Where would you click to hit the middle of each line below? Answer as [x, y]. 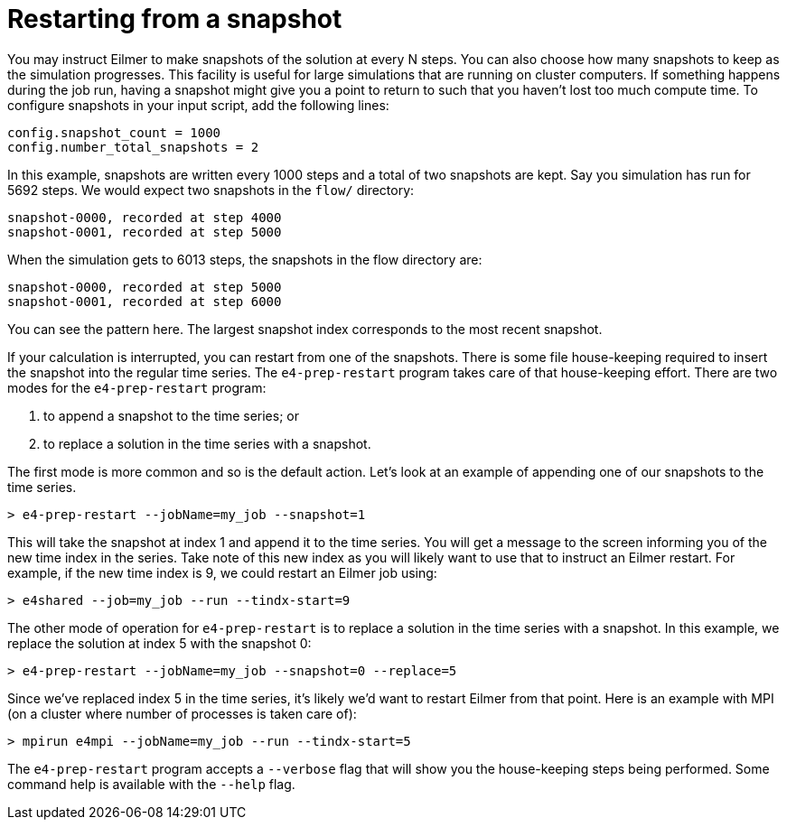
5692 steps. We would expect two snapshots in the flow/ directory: [211, 190]
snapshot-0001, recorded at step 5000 [145, 232]
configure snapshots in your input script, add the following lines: [198, 105]
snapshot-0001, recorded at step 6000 [145, 301]
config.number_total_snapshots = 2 [133, 147]
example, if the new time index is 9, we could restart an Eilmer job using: [222, 572]
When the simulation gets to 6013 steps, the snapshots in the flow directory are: [245, 259]
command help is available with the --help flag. [151, 784]
